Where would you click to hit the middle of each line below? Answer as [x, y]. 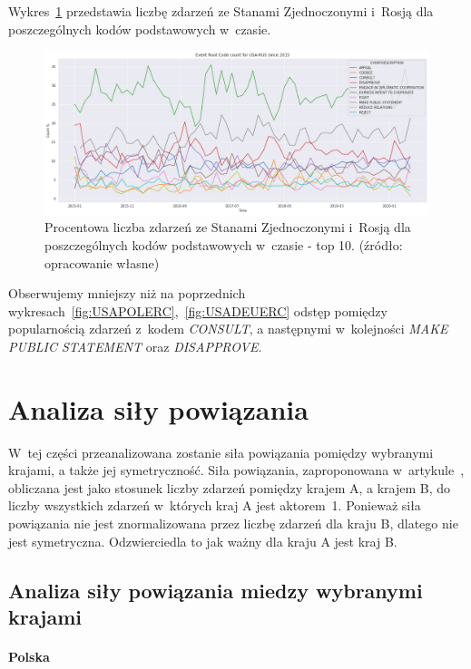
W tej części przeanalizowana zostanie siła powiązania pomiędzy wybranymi [221, 452]
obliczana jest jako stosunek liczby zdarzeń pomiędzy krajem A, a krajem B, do [230, 487]
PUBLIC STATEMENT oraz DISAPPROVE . [135, 346]
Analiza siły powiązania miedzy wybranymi [216, 590]
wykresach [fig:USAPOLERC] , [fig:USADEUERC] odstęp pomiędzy [198, 310]
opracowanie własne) [102, 262]
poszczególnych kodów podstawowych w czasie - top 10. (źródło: [224, 244]
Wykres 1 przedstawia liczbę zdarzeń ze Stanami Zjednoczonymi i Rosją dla [221, 11]
